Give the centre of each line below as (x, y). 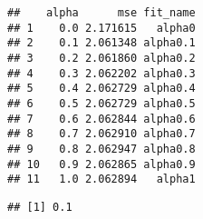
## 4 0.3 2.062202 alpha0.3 (101, 73)
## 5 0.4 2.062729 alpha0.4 (101, 89)
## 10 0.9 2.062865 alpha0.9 (101, 164)
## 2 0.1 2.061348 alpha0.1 (101, 43)
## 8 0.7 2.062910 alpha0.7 (101, 134)
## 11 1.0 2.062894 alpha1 (101, 179)
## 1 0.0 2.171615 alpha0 (101, 28)
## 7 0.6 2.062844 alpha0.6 (101, 119)
